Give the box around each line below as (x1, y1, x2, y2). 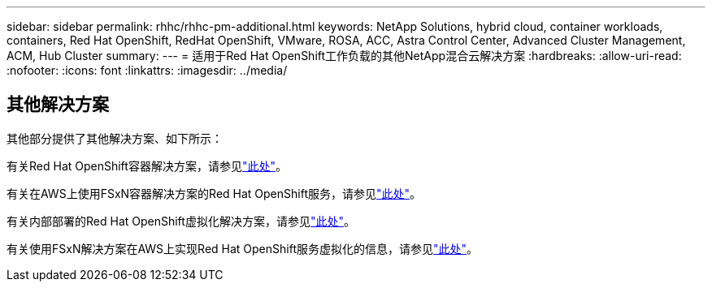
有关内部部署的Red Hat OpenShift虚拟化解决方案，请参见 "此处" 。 (7, 213, 355, 228)
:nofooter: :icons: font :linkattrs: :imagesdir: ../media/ (7, 63, 288, 77)
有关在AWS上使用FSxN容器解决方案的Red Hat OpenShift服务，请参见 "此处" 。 (7, 186, 422, 200)
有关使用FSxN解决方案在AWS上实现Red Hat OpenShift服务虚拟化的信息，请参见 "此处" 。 (7, 241, 479, 256)
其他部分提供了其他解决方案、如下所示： (7, 131, 223, 145)
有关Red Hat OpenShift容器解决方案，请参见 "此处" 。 (7, 158, 287, 173)
